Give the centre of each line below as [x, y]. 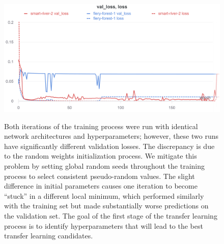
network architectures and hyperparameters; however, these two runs [111, 136]
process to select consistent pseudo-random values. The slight [100, 176]
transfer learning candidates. [49, 236]
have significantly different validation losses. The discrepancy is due [109, 146]
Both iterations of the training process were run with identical [101, 126]
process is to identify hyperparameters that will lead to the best [104, 225]
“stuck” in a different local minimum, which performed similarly [104, 195]
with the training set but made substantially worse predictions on [106, 206]
